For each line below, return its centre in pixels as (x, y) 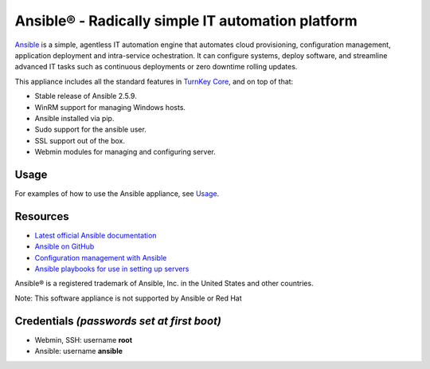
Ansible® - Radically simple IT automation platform (186, 21)
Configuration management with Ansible (101, 257)
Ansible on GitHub (64, 246)
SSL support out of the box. (80, 140)
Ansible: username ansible (79, 351)
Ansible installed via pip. (74, 118)
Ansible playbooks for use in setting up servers (112, 269)
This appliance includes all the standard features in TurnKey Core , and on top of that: (154, 81)
